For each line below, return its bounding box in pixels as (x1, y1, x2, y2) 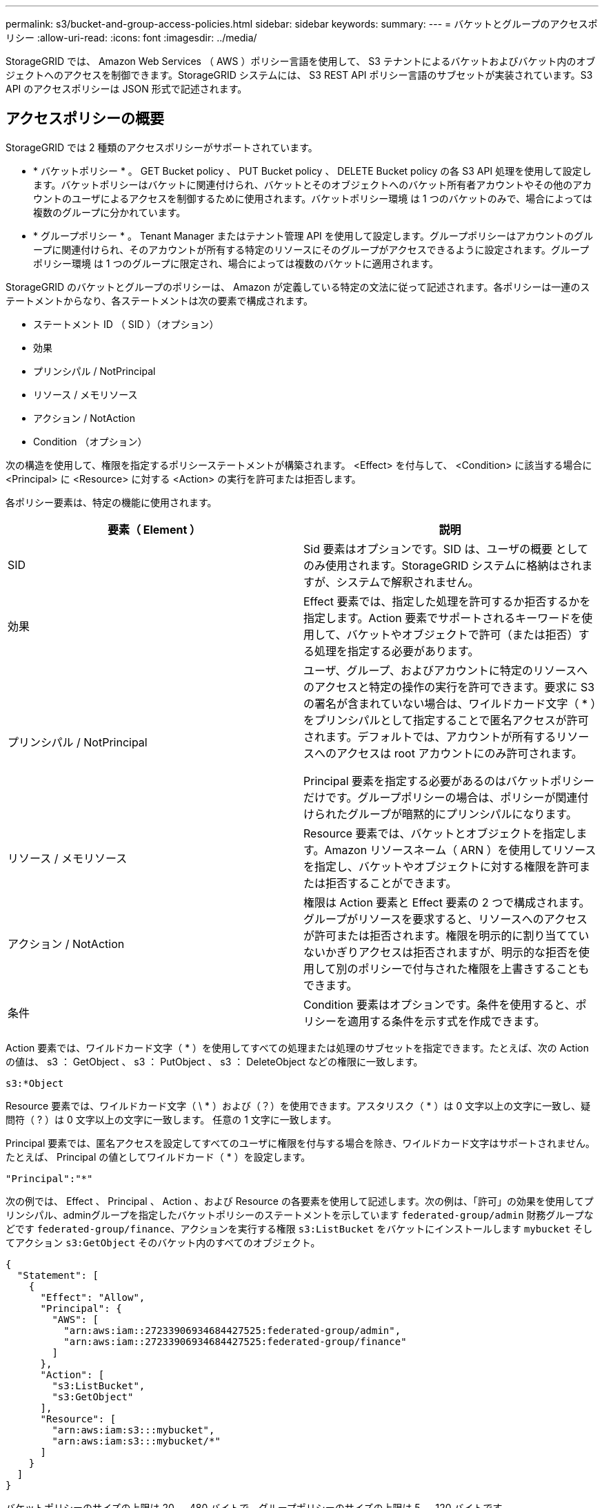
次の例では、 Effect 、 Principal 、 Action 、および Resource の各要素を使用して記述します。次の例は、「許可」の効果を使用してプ (6, 1195, 594, 1207)
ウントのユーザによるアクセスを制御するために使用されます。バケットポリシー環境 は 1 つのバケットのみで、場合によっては (33, 192, 592, 204)
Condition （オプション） (33, 435, 148, 447)
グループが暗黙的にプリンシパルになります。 (348, 806, 577, 821)
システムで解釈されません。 (336, 574, 479, 589)
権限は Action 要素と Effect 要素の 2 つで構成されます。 (303, 895, 590, 909)
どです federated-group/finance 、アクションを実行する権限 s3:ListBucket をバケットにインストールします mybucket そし (6, 1222, 593, 1235)
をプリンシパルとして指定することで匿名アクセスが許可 (303, 713, 589, 727)
